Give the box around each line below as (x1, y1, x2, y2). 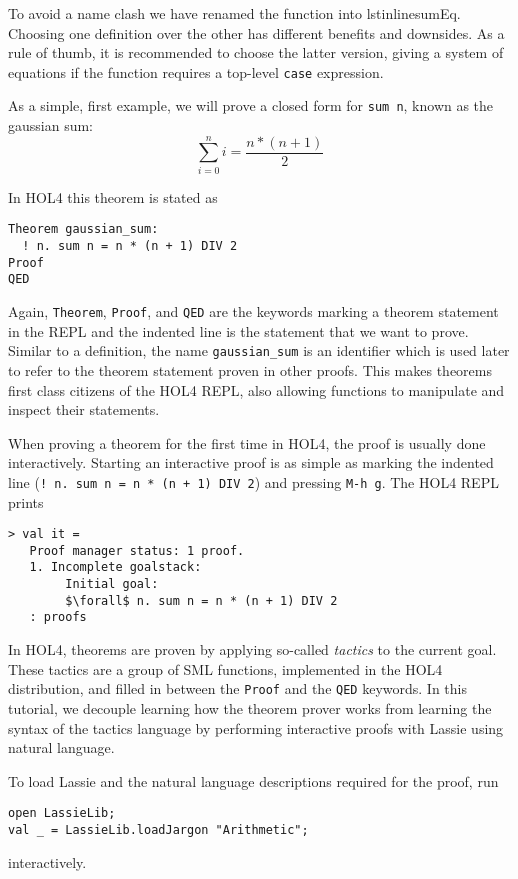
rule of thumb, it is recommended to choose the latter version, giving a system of (8, 42, 504, 63)
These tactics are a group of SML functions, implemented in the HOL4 (8, 658, 443, 679)
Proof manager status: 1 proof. (29, 543, 245, 558)
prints (8, 491, 44, 512)
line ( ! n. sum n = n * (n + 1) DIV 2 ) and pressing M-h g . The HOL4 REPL (8, 471, 499, 492)
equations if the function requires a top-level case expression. (8, 61, 384, 82)
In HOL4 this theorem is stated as (8, 186, 218, 207)
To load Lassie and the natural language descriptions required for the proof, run (8, 770, 499, 791)
